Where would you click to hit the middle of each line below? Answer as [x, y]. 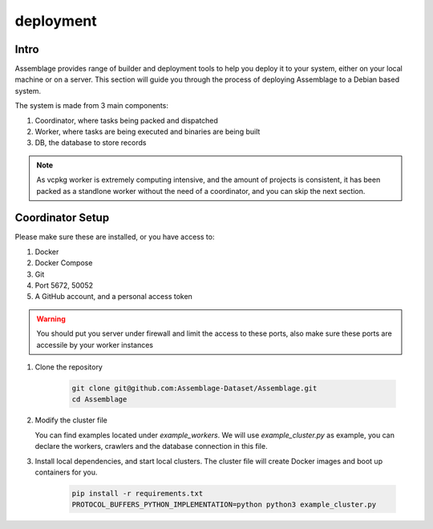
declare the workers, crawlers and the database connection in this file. [151, 446]
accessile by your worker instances [95, 345]
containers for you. [66, 472]
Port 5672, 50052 [64, 285]
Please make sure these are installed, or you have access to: [115, 237]
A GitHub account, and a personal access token [113, 297]
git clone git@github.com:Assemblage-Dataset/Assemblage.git [194, 388]
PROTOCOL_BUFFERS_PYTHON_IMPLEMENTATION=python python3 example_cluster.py [224, 505]
